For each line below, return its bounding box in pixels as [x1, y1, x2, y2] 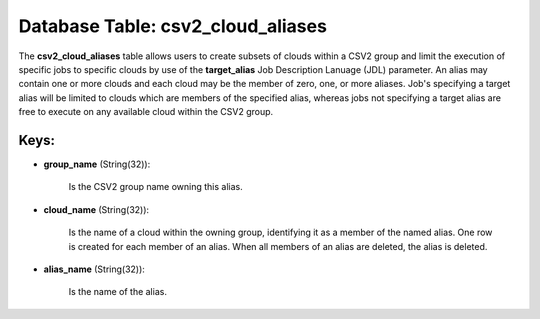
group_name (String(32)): [43, 158, 151, 170]
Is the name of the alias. [68, 286, 167, 298]
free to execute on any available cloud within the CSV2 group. [18, 106, 274, 118]
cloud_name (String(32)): [43, 203, 150, 215]
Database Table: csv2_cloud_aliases [18, 15, 327, 37]
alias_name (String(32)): [43, 263, 145, 275]
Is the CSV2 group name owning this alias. [68, 181, 244, 193]
